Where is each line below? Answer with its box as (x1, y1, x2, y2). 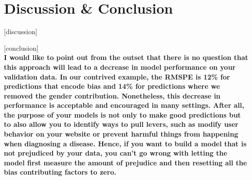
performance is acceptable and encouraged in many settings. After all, (4, 100, 244, 110)
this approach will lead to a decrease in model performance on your (4, 61, 236, 72)
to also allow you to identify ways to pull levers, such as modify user (4, 119, 238, 129)
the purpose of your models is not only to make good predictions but (4, 109, 241, 120)
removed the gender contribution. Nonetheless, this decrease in (4, 90, 221, 100)
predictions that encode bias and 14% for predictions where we (4, 81, 220, 91)
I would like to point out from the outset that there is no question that (4, 52, 249, 62)
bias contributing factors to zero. (4, 167, 116, 177)
